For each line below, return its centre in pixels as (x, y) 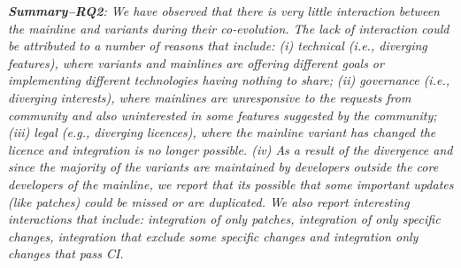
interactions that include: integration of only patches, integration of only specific (224, 219)
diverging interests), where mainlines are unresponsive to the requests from (210, 97)
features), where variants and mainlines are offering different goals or (196, 62)
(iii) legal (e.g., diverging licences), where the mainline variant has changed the (222, 132)
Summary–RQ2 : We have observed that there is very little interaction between (224, 11)
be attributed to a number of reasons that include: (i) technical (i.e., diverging (218, 46)
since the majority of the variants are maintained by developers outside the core (223, 167)
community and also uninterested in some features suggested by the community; (223, 115)
